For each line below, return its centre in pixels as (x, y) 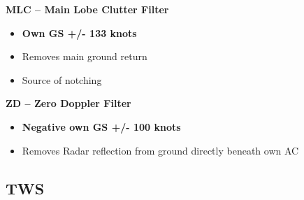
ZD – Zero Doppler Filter (68, 103)
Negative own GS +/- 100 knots (101, 126)
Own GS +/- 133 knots (79, 33)
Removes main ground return (85, 56)
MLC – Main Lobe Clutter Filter (87, 9)
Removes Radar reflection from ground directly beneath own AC (160, 150)
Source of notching (62, 79)
